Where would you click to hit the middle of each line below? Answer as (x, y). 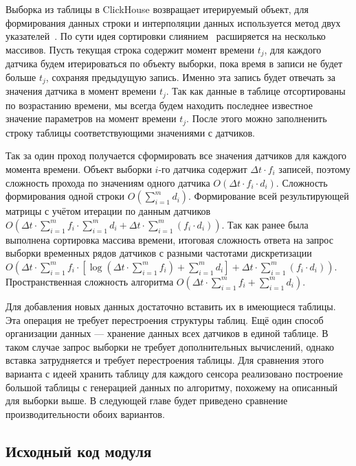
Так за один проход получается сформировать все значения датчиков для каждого (176, 155)
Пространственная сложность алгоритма (90, 281)
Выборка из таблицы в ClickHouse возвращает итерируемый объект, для (157, 9)
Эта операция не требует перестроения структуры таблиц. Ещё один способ (165, 319)
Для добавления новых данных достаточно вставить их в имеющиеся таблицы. (171, 306)
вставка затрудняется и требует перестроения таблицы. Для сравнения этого (165, 360)
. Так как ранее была (265, 224)
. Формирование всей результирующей (269, 196)
